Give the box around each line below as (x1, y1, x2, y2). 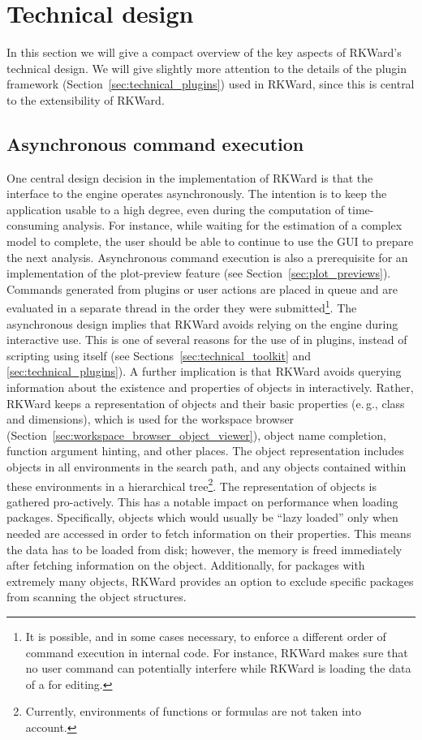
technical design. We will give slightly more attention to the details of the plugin (6, 59, 407, 76)
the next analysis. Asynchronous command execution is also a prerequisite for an (6, 248, 408, 265)
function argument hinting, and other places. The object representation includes (6, 442, 404, 459)
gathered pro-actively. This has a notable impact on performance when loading (6, 493, 398, 510)
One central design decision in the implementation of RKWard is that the (6, 169, 373, 186)
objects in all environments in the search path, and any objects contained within (6, 458, 407, 475)
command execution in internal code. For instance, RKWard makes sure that (25, 643, 408, 660)
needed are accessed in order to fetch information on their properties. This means (6, 525, 411, 542)
